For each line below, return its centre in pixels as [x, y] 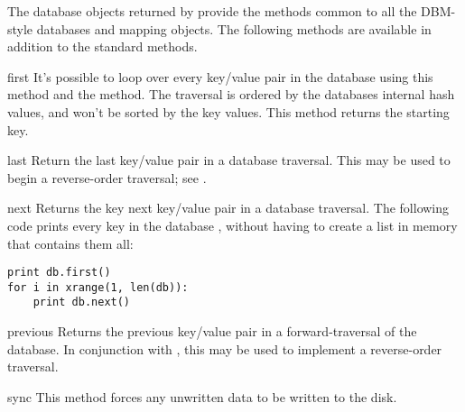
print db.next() [82, 302]
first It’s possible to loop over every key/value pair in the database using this [220, 76]
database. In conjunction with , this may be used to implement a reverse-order [225, 348]
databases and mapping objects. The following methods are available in [234, 28]
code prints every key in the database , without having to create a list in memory [232, 225]
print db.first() [59, 273]
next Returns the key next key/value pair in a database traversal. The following [228, 208]
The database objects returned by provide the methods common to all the [212, 11]
